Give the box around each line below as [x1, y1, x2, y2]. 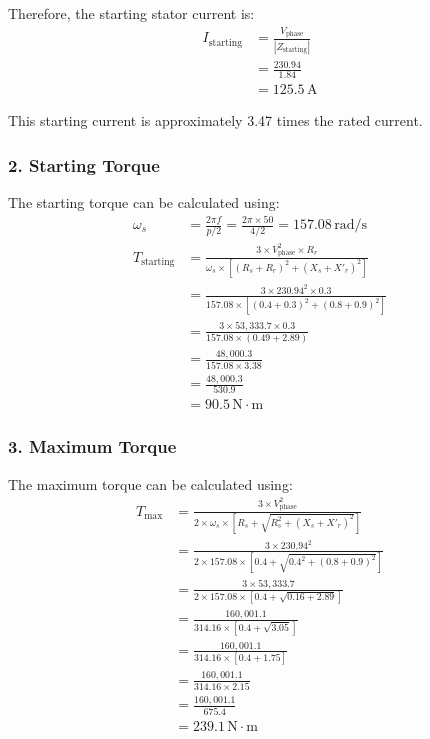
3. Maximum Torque [8, 434, 177, 459]
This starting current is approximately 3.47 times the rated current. [8, 110, 423, 131]
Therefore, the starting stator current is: [8, 3, 255, 23]
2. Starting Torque [8, 152, 160, 177]
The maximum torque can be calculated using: [8, 473, 293, 494]
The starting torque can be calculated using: [8, 191, 280, 212]
